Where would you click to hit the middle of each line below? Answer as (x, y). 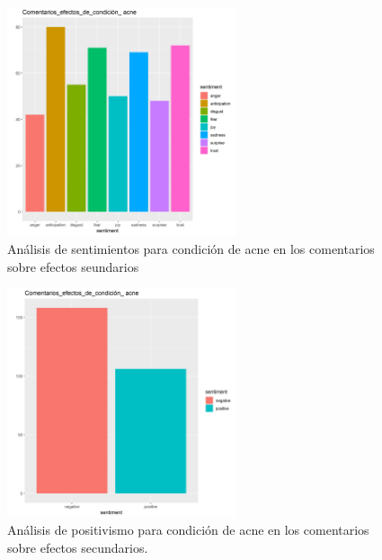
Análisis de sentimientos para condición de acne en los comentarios (191, 248)
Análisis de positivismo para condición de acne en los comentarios (188, 530)
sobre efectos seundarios (73, 266)
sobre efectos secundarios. (78, 547)
